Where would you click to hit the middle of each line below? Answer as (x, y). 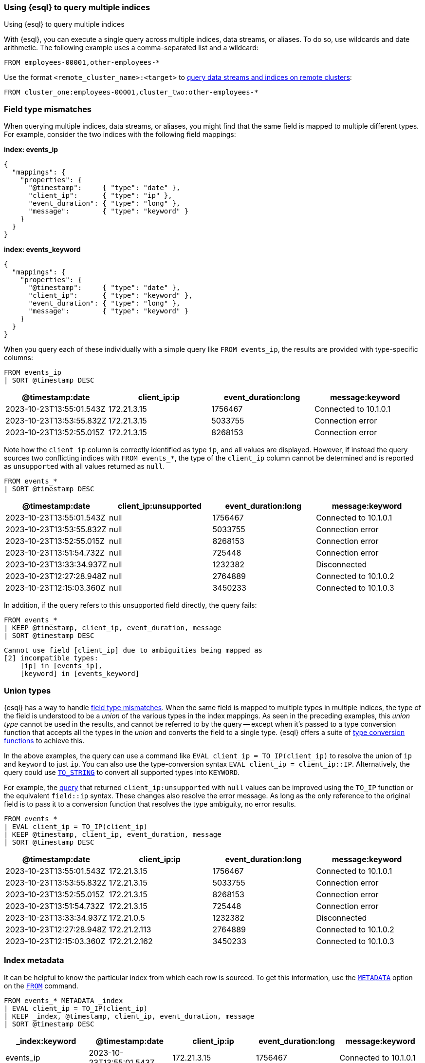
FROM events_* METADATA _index (64, 1000)
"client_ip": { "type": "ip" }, (100, 196)
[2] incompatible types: (51, 658)
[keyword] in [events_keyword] (80, 674)
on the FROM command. (41, 986)
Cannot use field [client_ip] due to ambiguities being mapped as (133, 650)
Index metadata (34, 960)
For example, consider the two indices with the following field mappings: (120, 135)
